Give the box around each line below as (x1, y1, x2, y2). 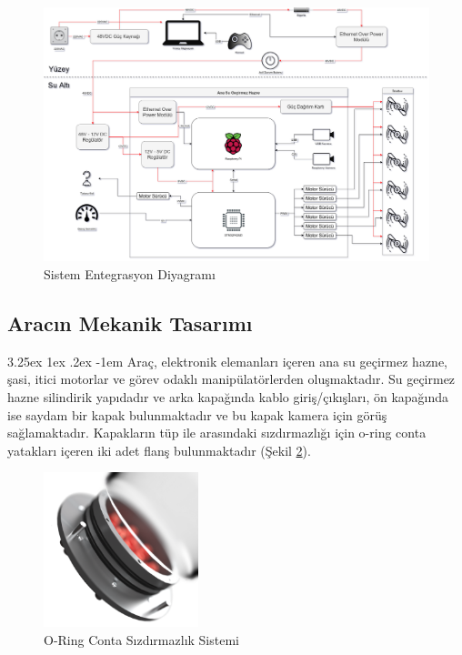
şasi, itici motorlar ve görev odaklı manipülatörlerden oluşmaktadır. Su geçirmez (7, 369, 456, 388)
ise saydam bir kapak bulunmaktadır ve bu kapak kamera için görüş (7, 405, 387, 424)
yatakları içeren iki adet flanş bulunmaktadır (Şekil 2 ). (7, 440, 311, 459)
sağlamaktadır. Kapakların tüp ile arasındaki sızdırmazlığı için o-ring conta (7, 423, 427, 442)
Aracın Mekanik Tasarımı (7, 309, 253, 338)
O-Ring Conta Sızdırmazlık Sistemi (44, 630, 239, 649)
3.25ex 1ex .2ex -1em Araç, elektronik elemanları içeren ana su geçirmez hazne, (7, 351, 448, 370)
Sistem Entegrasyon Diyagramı (44, 265, 216, 284)
